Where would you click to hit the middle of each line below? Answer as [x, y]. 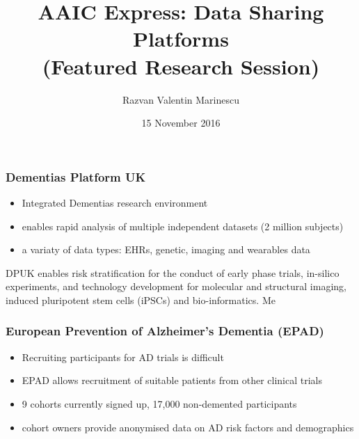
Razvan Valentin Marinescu [181, 99]
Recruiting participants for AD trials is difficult [123, 357]
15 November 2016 [181, 123]
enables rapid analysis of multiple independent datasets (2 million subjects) [183, 226]
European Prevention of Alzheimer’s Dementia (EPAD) [165, 331]
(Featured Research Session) [181, 66]
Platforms [181, 39]
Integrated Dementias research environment [115, 202]
